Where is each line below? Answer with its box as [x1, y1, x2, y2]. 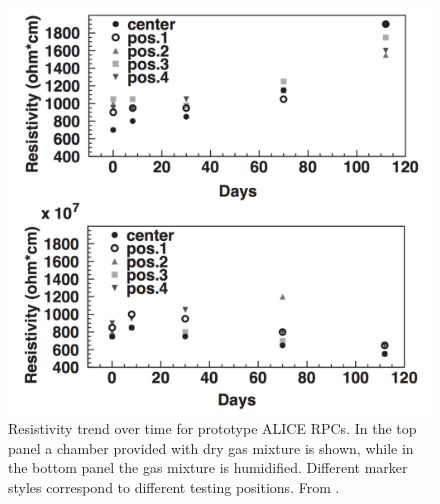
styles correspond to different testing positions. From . [8, 476, 340, 497]
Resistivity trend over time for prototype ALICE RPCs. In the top [8, 418, 417, 439]
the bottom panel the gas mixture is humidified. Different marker [8, 457, 408, 478]
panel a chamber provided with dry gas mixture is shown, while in [8, 437, 414, 458]
